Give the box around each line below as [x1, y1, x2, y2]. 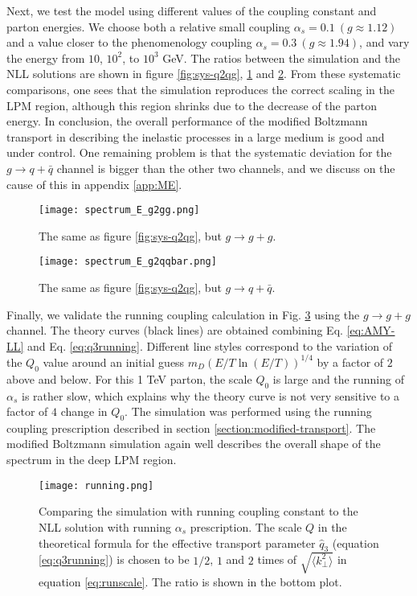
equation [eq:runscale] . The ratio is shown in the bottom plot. [39, 573, 342, 590]
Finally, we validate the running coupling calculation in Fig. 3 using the [6, 306, 360, 323]
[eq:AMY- [346, 322, 395, 339]
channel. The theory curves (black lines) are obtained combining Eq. [6, 322, 343, 339]
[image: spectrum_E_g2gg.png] [39, 204, 200, 216]
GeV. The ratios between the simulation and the [162, 49, 401, 66]
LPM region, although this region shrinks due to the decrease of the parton [6, 97, 377, 113]
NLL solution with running [39, 518, 172, 535]
